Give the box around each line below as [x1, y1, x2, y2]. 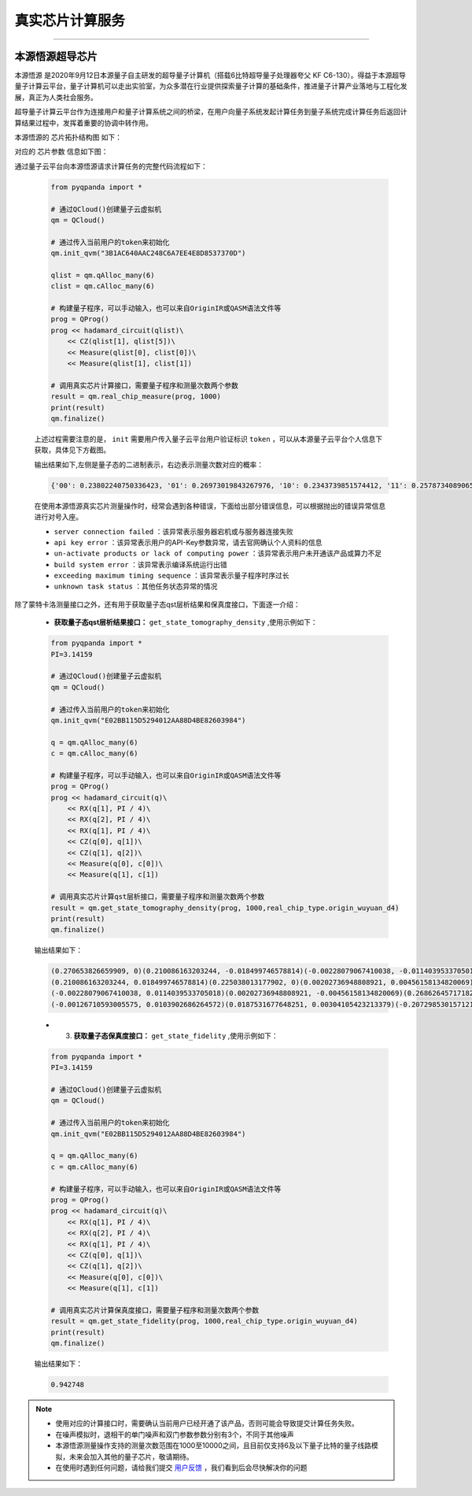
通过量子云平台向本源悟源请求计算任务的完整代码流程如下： [14, 161, 208, 171]
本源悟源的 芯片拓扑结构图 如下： [14, 132, 122, 142]
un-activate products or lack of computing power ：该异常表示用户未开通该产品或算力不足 [53, 548, 382, 559]
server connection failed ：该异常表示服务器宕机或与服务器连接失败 [53, 526, 294, 536]
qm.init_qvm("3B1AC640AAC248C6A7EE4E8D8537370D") [50, 249, 246, 258]
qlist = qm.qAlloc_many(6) [50, 270, 155, 280]
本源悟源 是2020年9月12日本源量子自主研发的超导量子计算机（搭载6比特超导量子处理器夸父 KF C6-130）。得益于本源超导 [14, 71, 407, 80]
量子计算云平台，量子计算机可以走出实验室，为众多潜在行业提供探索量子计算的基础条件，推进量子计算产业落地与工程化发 [14, 81, 407, 91]
